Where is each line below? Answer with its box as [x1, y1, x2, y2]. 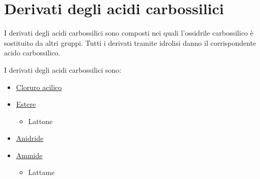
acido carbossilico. [4, 47, 61, 58]
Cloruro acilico [16, 81, 62, 92]
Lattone [28, 115, 53, 126]
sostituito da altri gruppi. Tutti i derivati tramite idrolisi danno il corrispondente [4, 37, 256, 48]
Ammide [16, 150, 43, 160]
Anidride [16, 133, 44, 143]
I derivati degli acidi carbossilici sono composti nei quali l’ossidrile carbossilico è [4, 27, 253, 38]
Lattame [28, 167, 55, 177]
